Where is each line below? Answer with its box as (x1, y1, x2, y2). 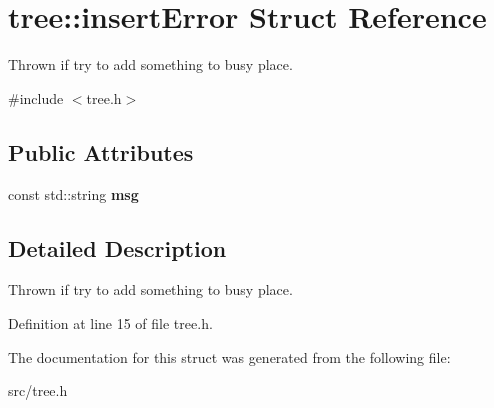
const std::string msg (8, 183, 139, 204)
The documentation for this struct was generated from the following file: (8, 346, 451, 367)
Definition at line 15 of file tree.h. (8, 312, 213, 333)
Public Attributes (8, 136, 194, 167)
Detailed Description (8, 232, 227, 263)
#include (8, 87, 64, 108)
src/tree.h (8, 380, 68, 401)
